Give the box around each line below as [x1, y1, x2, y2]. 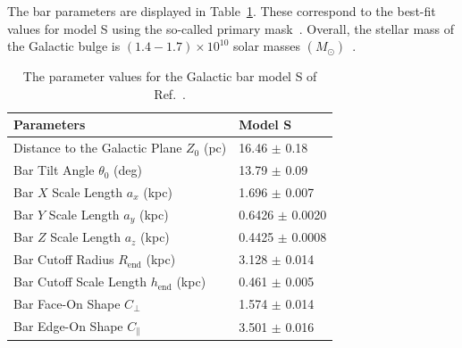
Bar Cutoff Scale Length [13, 272, 147, 291]
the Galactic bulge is [7, 37, 121, 55]
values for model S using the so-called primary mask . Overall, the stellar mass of [7, 19, 455, 37]
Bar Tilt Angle [13, 161, 95, 179]
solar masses [233, 37, 301, 55]
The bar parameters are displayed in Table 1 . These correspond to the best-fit [7, 2, 436, 20]
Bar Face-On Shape [13, 294, 121, 312]
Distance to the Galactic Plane [13, 138, 182, 157]
